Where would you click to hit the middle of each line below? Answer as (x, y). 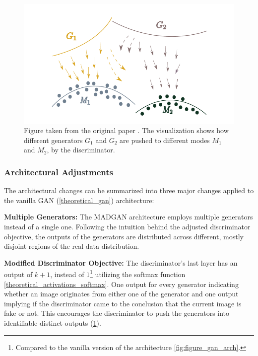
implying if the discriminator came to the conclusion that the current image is (123, 303)
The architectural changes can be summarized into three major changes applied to (129, 190)
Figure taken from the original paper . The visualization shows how (126, 130)
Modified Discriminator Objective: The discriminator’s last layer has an (121, 262)
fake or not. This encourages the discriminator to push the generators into (117, 313)
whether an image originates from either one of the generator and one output (121, 294)
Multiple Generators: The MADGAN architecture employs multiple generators (129, 217)
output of (18, 274)
